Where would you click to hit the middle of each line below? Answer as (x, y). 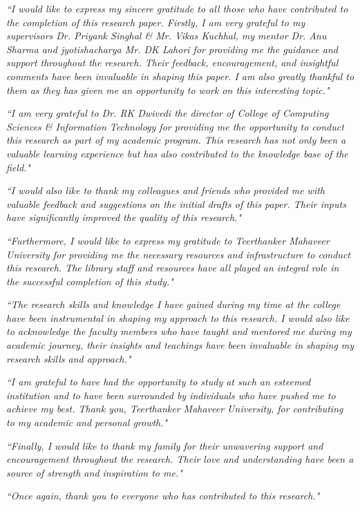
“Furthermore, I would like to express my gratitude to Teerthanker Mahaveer (168, 240)
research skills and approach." (69, 358)
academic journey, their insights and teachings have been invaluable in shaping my (180, 345)
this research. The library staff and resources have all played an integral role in (173, 268)
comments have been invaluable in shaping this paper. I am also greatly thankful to (180, 76)
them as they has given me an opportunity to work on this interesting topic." (168, 89)
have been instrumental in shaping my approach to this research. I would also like (178, 317)
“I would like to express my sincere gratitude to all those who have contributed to (177, 8)
